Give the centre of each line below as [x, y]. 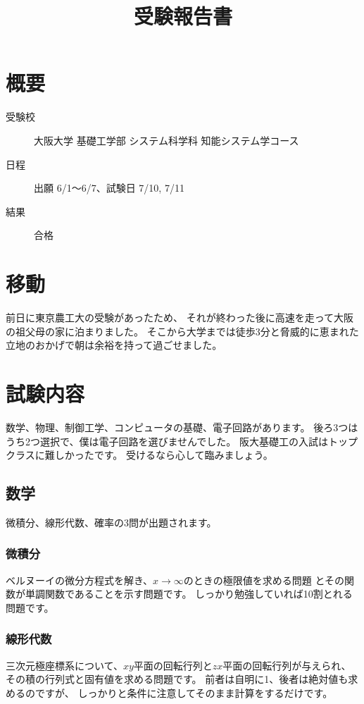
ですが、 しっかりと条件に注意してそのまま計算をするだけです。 [184, 692]
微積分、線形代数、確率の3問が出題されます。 [111, 522]
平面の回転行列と [173, 665]
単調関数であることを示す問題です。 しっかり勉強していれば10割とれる [189, 594]
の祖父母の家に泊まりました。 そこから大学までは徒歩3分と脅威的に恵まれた [182, 331]
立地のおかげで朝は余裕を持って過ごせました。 [114, 345]
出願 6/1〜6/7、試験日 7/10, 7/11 [109, 188]
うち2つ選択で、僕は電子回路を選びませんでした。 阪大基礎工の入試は [167, 441]
